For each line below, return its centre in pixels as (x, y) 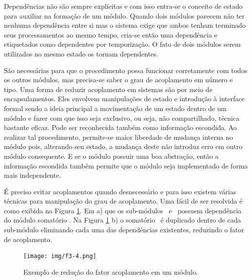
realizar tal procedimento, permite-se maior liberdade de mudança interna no (118, 137)
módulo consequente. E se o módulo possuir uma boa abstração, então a (111, 156)
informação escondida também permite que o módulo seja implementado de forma (126, 165)
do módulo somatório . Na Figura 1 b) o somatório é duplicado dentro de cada (123, 220)
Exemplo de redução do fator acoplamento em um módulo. (111, 271)
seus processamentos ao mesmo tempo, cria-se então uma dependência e (111, 34)
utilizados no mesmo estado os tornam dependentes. (81, 53)
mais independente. (33, 175)
